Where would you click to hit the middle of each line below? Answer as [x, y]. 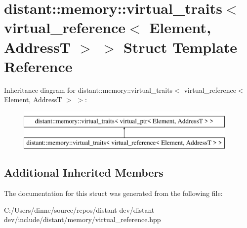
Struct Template [180, 47]
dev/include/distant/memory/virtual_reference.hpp [82, 219]
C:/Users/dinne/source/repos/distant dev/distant [79, 209]
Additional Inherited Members [84, 172]
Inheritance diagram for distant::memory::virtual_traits [88, 90]
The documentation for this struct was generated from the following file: [113, 193]
